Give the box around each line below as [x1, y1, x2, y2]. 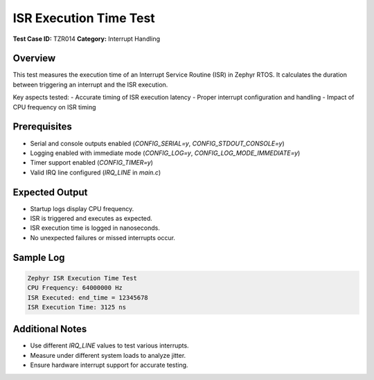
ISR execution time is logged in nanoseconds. [30, 224, 161, 232]
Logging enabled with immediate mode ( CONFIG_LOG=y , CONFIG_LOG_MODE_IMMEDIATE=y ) [30, 149, 301, 157]
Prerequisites [12, 121, 72, 133]
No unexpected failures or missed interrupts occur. [30, 233, 176, 242]
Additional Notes [12, 323, 87, 335]
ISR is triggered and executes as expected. [30, 215, 152, 222]
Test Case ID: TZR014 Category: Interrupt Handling [12, 35, 161, 43]
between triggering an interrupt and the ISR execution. [12, 80, 168, 89]
